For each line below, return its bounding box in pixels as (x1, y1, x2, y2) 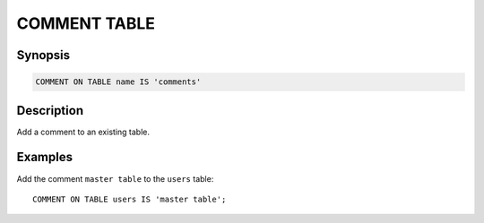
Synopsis (16, 47, 71, 63)
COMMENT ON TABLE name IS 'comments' (35, 77, 202, 87)
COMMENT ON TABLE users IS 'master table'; (32, 193, 227, 204)
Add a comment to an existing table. (16, 126, 150, 137)
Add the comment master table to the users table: (16, 173, 214, 184)
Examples (16, 150, 73, 165)
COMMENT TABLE (16, 13, 156, 33)
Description (16, 103, 84, 118)
